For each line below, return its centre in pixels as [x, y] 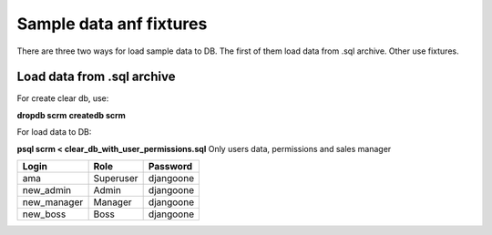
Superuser [116, 179]
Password [170, 167]
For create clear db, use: [63, 98]
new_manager [53, 202]
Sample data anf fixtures [112, 24]
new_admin [47, 190]
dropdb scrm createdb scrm [72, 115]
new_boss [44, 214]
